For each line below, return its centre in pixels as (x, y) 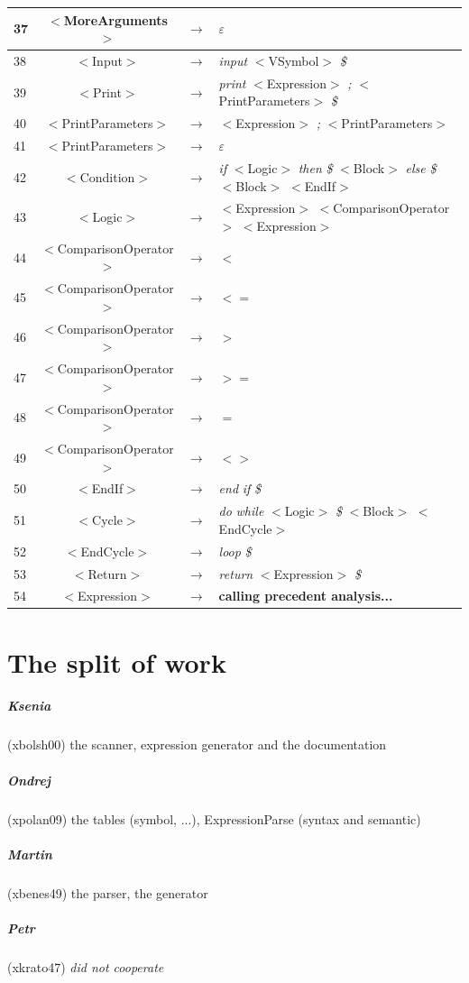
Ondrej (29, 780)
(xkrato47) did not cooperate (86, 966)
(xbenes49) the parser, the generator (108, 892)
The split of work (117, 661)
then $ (315, 167)
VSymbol (294, 60)
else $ (421, 167)
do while (241, 511)
